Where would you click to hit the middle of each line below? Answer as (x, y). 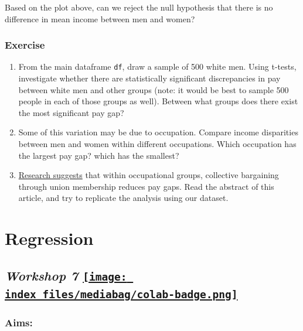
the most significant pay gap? (71, 112)
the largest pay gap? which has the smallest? (99, 155)
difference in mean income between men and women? (100, 18)
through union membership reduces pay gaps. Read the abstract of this (146, 186)
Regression (49, 238)
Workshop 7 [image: (66, 275)
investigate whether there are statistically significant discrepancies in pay (149, 78)
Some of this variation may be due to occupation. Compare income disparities (158, 132)
